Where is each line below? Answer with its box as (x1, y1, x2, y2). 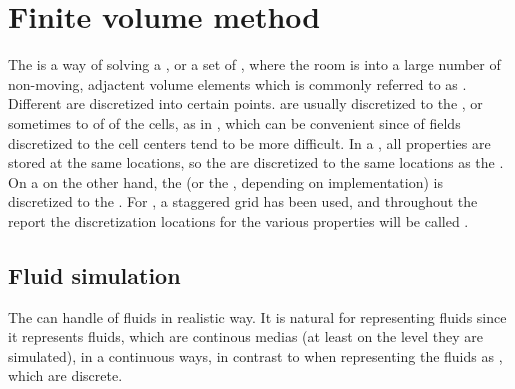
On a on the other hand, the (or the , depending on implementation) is (8, 171, 443, 192)
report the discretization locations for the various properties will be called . (8, 210, 469, 231)
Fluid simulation (8, 259, 181, 290)
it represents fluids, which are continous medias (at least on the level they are (8, 326, 484, 347)
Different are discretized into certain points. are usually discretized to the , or (8, 93, 483, 114)
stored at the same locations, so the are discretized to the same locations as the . (8, 152, 504, 173)
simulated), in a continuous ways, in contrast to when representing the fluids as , (8, 345, 503, 366)
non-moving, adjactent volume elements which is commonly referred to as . (8, 73, 467, 94)
